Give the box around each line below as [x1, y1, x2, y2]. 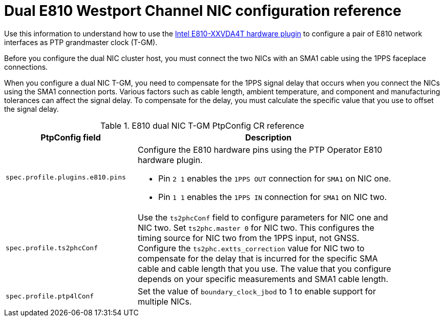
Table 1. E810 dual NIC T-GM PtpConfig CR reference [100, 120, 304, 131]
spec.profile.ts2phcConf [6, 244, 98, 252]
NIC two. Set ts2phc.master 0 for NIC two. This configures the [137, 222, 374, 233]
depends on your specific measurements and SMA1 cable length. [137, 273, 389, 284]
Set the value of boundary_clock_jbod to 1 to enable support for [137, 286, 376, 296]
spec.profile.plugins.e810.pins [6, 173, 126, 182]
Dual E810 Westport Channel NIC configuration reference [4, 2, 401, 19]
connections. [4, 62, 48, 71]
